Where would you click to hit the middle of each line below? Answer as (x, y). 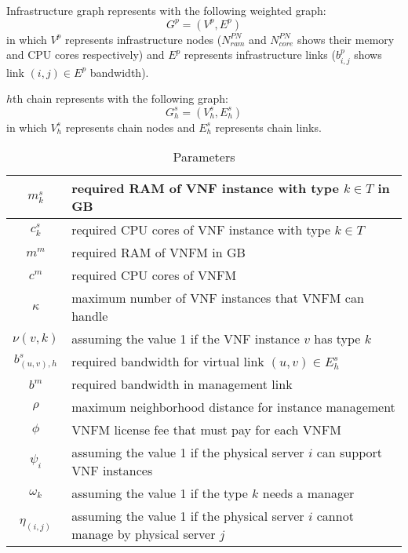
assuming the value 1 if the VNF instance (186, 339)
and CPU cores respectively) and (86, 55)
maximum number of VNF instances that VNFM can (218, 298)
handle (90, 316)
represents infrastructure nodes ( (143, 39)
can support (349, 453)
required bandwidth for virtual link (168, 362)
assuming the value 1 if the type (160, 493)
